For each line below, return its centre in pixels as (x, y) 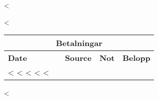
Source (78, 58)
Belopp (137, 58)
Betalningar (79, 43)
